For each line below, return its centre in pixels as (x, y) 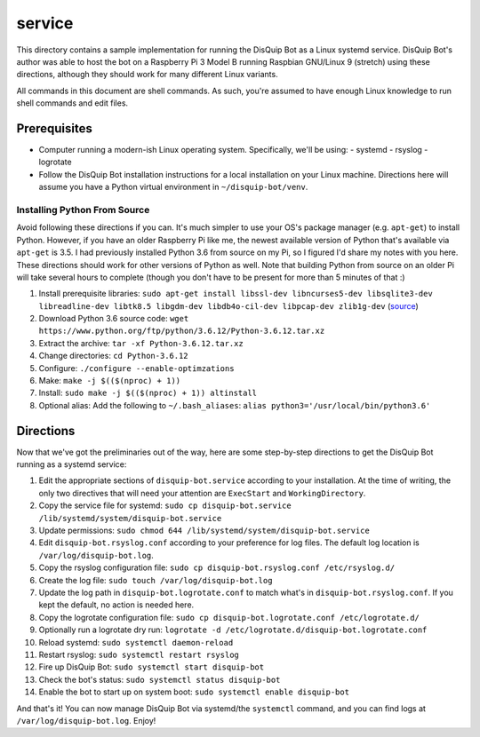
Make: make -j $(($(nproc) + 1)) (110, 381)
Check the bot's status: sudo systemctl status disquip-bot (160, 679)
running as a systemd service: (72, 464)
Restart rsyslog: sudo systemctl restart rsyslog (139, 654)
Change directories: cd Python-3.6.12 (113, 356)
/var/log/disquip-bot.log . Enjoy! (86, 720)
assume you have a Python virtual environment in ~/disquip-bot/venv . (173, 187)
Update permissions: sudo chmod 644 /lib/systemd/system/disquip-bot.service (204, 531)
